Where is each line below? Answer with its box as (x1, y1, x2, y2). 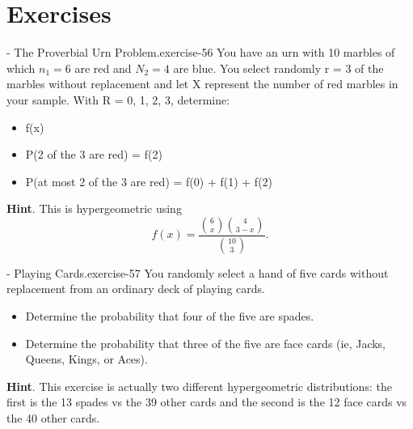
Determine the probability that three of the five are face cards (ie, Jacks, (25, 334, 386, 351)
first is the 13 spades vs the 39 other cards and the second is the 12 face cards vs (6, 393, 407, 410)
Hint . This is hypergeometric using (6, 200, 182, 217)
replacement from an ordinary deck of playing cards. (6, 280, 265, 297)
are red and (74, 59, 132, 76)
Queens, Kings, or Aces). (25, 350, 148, 367)
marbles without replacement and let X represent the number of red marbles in (6, 75, 398, 92)
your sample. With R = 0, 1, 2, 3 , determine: (6, 91, 230, 108)
